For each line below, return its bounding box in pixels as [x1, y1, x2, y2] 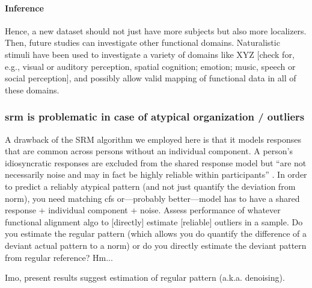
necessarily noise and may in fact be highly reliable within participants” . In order [5, 168, 307, 181]
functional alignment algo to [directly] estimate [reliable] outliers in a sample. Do [5, 215, 303, 228]
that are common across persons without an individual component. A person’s [5, 145, 293, 157]
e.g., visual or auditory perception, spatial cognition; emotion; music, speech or [5, 60, 296, 72]
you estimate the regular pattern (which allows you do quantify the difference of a [5, 227, 307, 240]
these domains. [5, 83, 60, 96]
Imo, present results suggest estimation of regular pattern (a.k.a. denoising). [5, 271, 285, 284]
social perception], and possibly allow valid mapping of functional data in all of [5, 72, 296, 84]
